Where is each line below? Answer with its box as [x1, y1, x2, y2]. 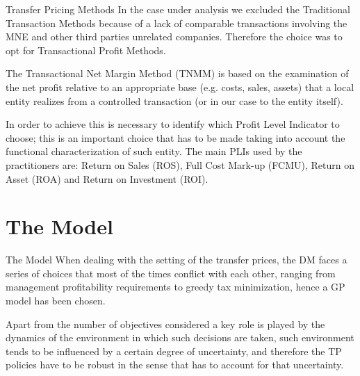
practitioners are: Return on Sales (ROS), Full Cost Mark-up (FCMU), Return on [6, 157, 354, 172]
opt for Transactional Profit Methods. [6, 42, 166, 57]
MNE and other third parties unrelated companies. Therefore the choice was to [6, 29, 343, 44]
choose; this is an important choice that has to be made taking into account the [6, 130, 345, 145]
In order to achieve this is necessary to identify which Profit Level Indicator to [6, 117, 340, 131]
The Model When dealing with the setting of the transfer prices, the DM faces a [6, 252, 347, 267]
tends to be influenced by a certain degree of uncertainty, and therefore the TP [6, 343, 342, 358]
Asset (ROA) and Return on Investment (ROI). [6, 171, 208, 186]
